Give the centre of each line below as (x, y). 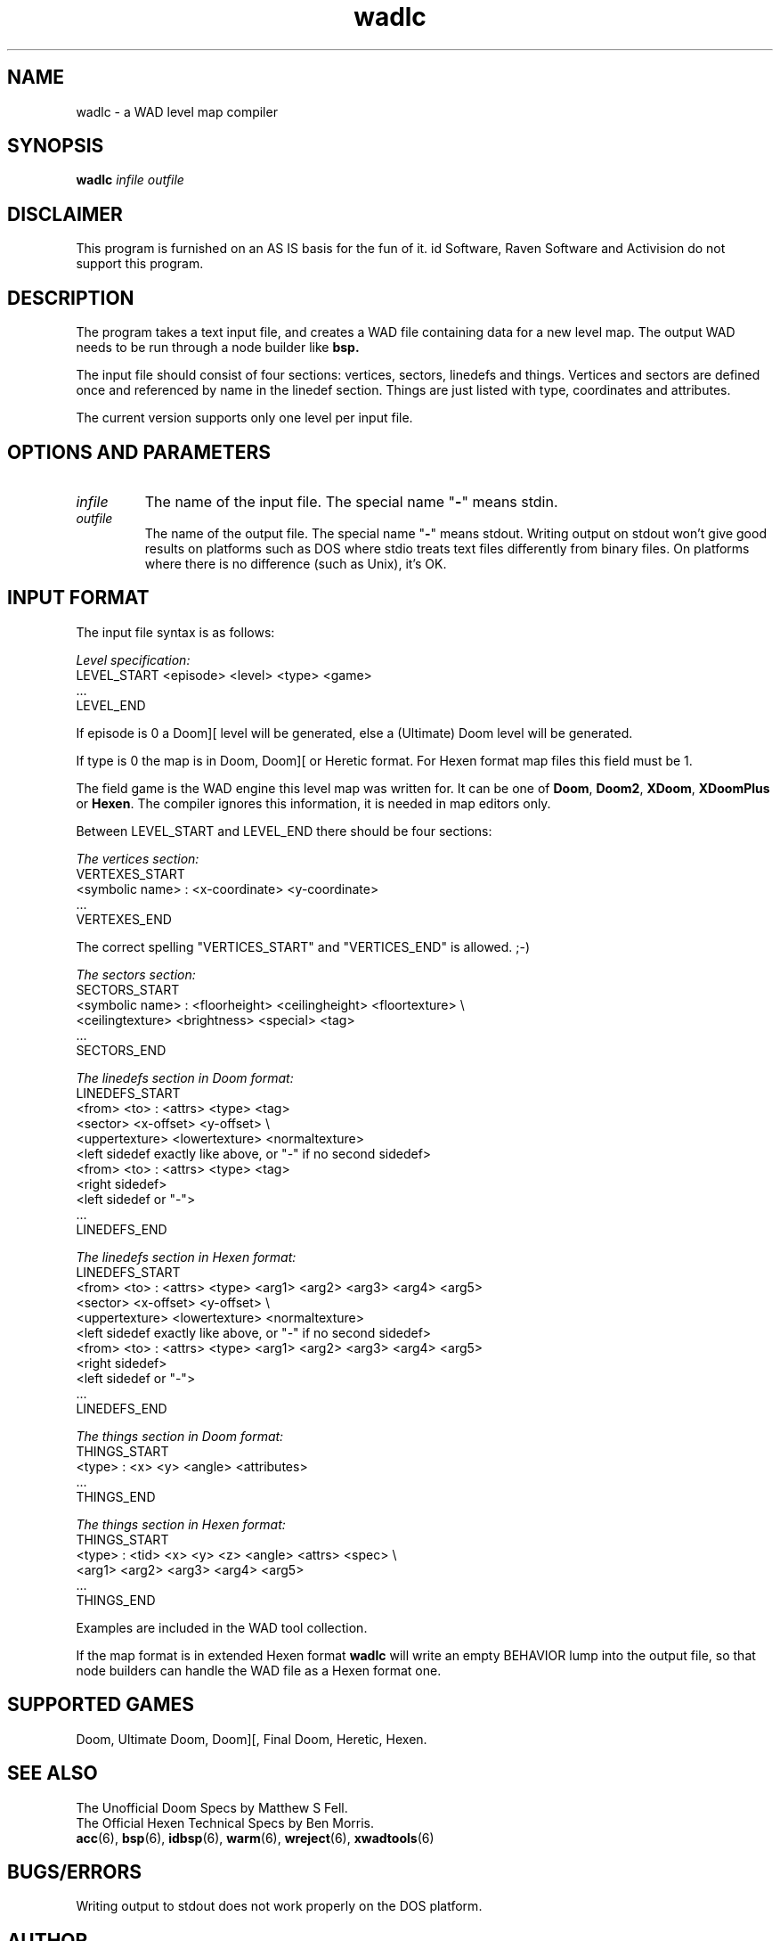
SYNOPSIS (56, 146)
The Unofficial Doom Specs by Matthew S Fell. (212, 1807)
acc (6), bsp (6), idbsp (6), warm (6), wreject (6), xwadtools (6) (255, 1838)
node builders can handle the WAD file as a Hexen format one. (259, 1670)
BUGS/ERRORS (74, 1871)
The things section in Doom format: (180, 1436)
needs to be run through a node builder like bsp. (218, 348)
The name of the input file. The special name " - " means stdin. (351, 501)
